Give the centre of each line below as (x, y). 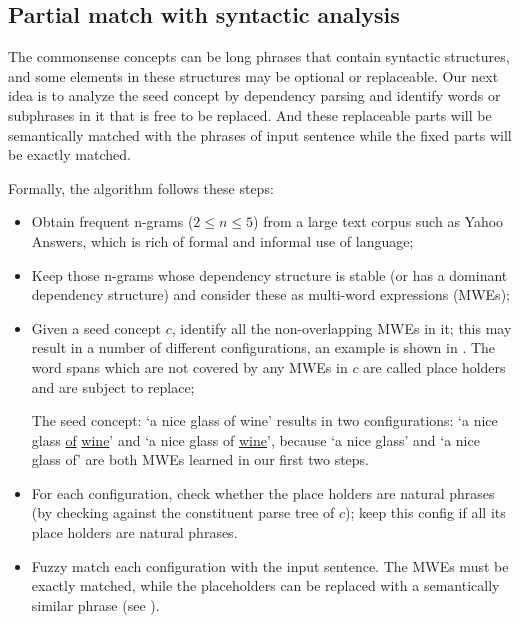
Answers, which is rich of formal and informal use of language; (222, 240)
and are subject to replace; (113, 386)
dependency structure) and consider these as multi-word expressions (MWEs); (270, 294)
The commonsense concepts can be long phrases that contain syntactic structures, (259, 56)
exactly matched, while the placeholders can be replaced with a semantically (265, 585)
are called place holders (434, 366)
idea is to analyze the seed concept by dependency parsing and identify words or (254, 95)
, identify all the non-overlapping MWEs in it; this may (341, 327)
